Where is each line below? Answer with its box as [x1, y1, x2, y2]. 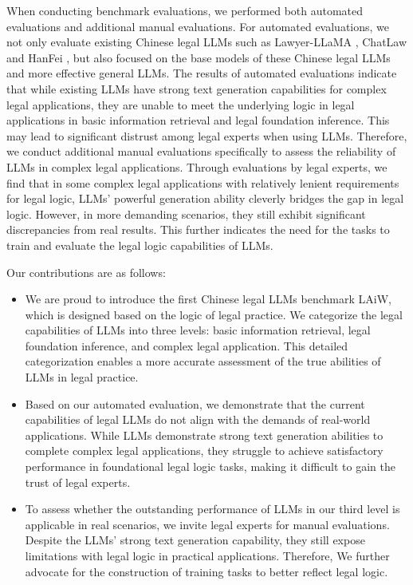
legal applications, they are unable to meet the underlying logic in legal [6, 96, 355, 113]
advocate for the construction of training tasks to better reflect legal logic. [25, 563, 388, 579]
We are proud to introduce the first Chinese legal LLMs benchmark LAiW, [25, 291, 391, 307]
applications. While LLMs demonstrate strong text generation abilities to [25, 426, 383, 443]
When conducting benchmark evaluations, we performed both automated [6, 2, 364, 18]
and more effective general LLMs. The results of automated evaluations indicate [6, 65, 397, 81]
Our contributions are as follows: [6, 263, 166, 280]
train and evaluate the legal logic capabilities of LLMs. [6, 236, 273, 253]
